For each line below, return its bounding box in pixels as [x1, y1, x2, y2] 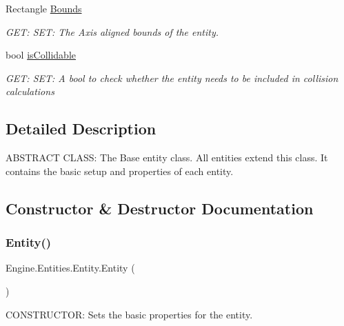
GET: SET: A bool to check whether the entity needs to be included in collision [6, 70, 338, 85]
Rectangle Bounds [6, 1, 82, 15]
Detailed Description [6, 118, 156, 139]
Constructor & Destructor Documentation [6, 197, 314, 218]
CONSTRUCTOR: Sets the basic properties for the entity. [6, 307, 253, 321]
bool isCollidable [6, 48, 76, 62]
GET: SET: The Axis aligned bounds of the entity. [6, 24, 219, 39]
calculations [6, 84, 54, 99]
